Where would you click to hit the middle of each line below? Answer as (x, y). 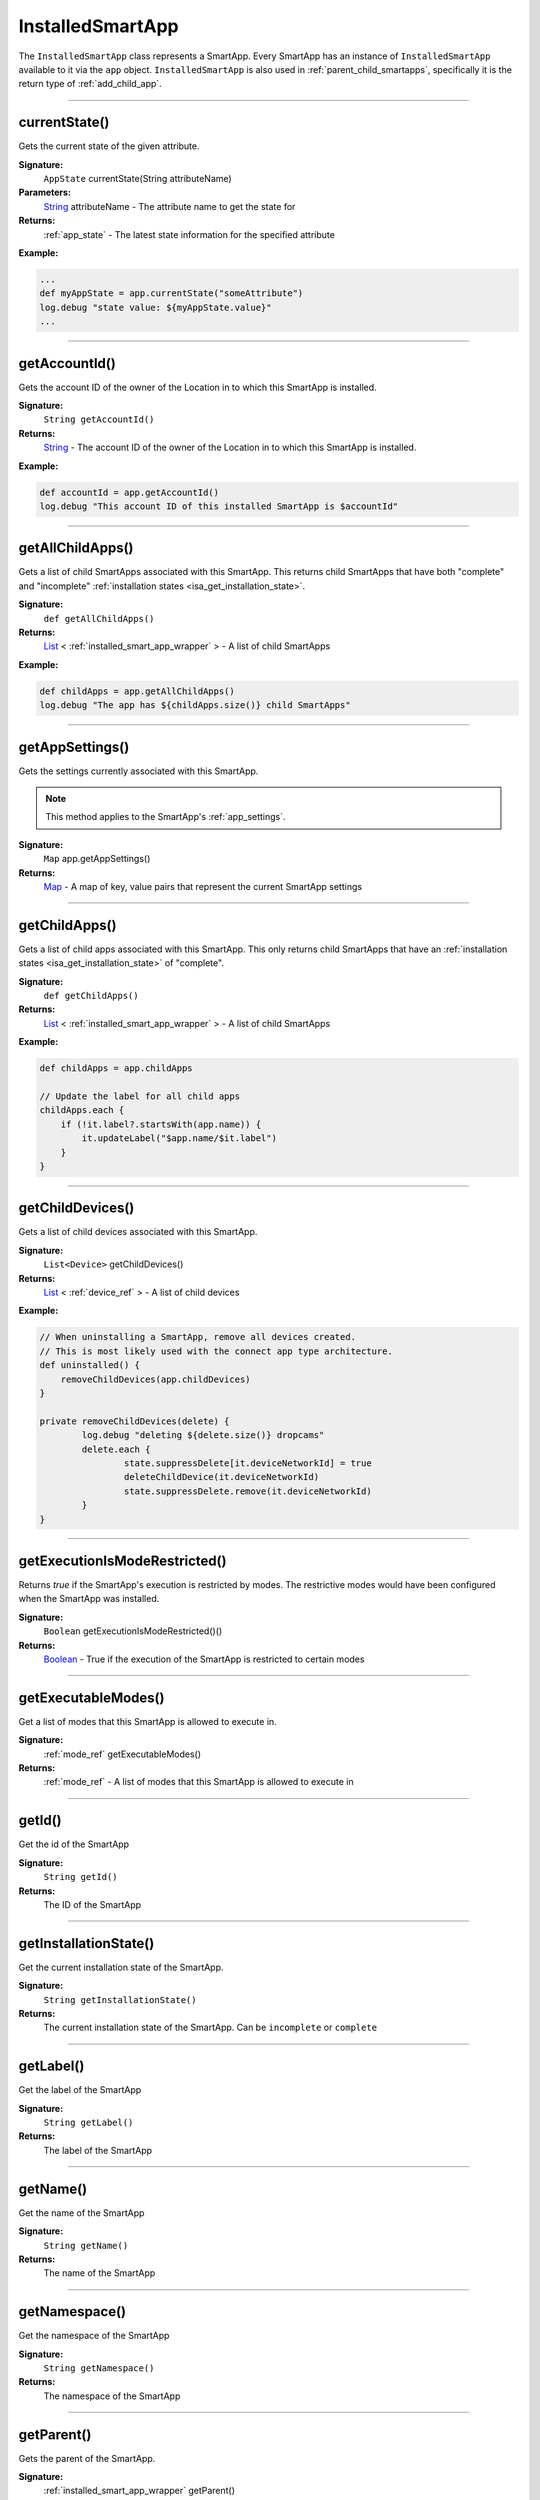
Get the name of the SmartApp (81, 2212)
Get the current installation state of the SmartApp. (121, 1967)
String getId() (81, 1877)
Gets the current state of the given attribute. (109, 146)
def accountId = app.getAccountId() (129, 492)
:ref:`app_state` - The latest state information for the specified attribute (189, 234)
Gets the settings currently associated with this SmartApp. (138, 771)
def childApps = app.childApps (116, 1068)
